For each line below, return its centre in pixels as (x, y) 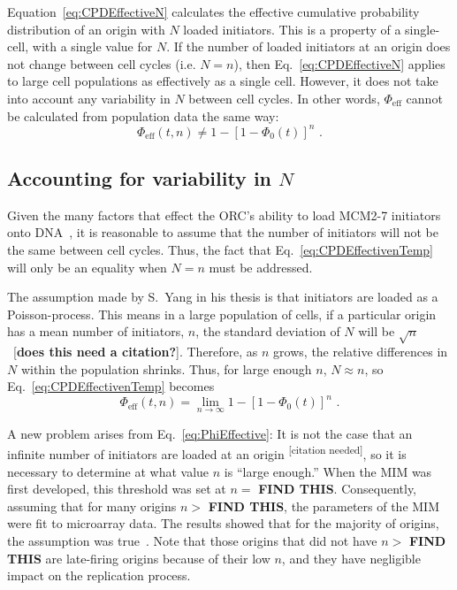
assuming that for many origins (92, 506)
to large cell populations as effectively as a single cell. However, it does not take (223, 81)
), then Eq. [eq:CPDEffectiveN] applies (339, 63)
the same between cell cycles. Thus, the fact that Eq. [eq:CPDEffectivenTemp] (221, 250)
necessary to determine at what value (108, 471)
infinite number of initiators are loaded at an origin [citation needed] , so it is (207, 452)
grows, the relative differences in (361, 352)
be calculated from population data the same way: (143, 115)
